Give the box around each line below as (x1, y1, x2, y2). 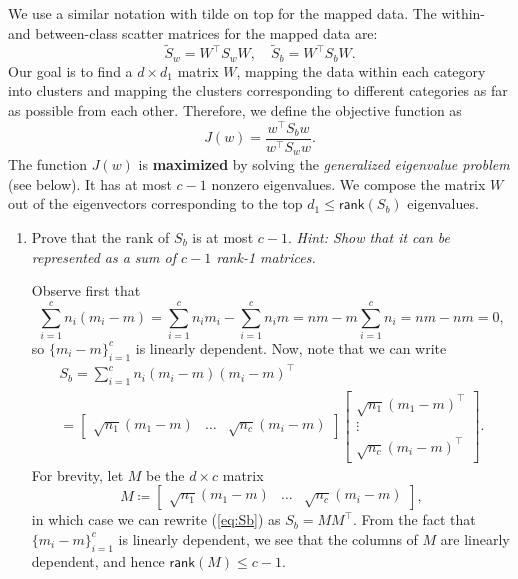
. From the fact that (353, 509, 476, 530)
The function (8, 154, 87, 175)
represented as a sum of (31, 246, 177, 267)
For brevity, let (31, 464, 124, 485)
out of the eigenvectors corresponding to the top (8, 193, 303, 214)
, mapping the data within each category (236, 60, 486, 81)
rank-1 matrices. (216, 246, 316, 267)
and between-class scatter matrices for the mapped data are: (8, 22, 378, 43)
